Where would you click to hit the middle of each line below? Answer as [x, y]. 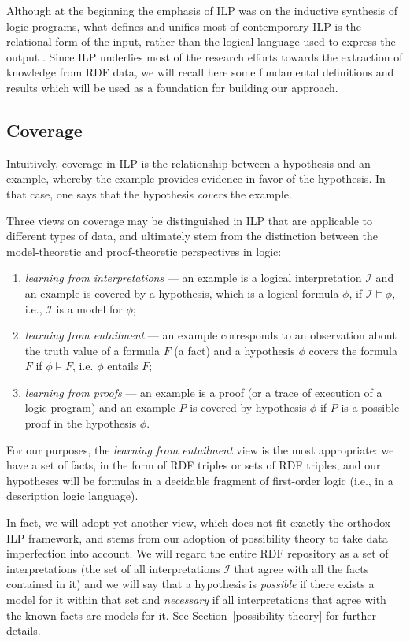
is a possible [370, 408]
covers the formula [353, 350]
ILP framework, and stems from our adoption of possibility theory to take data [197, 537]
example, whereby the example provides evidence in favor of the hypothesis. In [196, 178]
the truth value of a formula [92, 350]
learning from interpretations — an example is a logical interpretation [193, 278]
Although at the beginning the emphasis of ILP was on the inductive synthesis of [202, 10]
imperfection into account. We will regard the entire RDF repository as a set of [198, 553]
